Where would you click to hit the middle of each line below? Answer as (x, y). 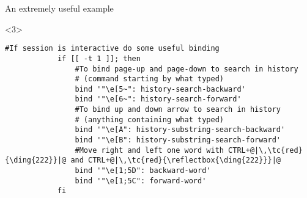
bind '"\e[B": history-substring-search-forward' (178, 140)
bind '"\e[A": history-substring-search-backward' (180, 130)
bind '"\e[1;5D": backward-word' (143, 171)
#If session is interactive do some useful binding (112, 49)
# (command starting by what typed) (149, 79)
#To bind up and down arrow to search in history (178, 110)
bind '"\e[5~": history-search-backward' (160, 89)
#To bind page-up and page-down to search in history (187, 69)
